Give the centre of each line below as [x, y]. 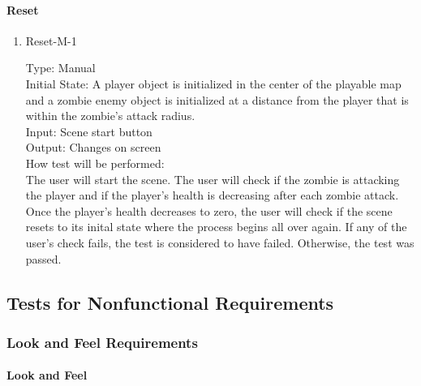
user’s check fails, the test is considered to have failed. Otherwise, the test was [220, 242]
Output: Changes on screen [93, 147]
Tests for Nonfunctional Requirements [170, 302]
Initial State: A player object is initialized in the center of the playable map [213, 83]
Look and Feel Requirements [102, 342]
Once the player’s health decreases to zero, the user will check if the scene [209, 210]
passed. [43, 258]
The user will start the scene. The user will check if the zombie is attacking [213, 179]
